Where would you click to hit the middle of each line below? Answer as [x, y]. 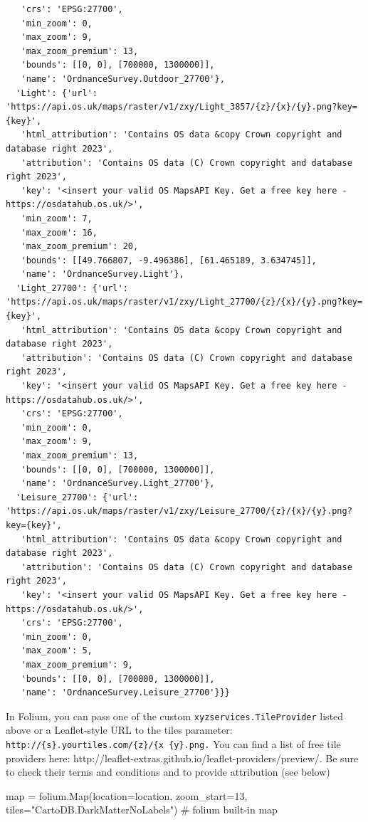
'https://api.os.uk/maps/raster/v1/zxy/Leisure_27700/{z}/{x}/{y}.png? [179, 511]
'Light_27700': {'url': [72, 288]
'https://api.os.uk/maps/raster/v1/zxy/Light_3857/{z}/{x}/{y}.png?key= [182, 107]
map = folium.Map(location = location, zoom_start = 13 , [127, 795]
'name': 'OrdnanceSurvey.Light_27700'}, [118, 484]
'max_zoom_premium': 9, [77, 664]
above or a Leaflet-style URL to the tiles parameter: [119, 730]
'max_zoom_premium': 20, [80, 247]
